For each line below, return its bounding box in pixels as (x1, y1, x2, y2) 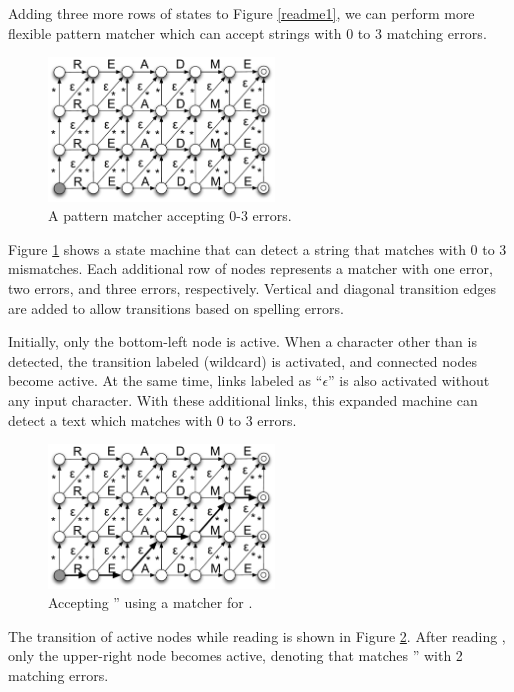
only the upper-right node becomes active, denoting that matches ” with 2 (8, 645, 463, 666)
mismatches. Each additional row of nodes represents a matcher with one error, (8, 258, 493, 279)
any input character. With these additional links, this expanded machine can (8, 389, 478, 410)
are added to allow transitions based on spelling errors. (8, 297, 344, 318)
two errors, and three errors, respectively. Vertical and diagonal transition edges (8, 278, 497, 299)
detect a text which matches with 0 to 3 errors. (8, 409, 297, 430)
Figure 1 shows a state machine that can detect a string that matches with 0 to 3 (8, 238, 507, 259)
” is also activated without (328, 370, 490, 391)
